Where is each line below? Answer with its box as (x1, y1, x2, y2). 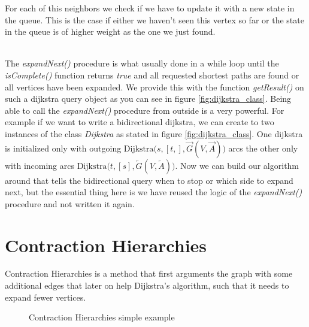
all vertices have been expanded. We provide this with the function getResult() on (5, 80, 304, 93)
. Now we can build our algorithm (175, 159, 299, 171)
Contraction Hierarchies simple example (29, 311, 175, 323)
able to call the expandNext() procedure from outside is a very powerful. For (5, 104, 284, 116)
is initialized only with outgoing (5, 141, 122, 154)
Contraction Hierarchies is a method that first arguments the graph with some (5, 267, 293, 280)
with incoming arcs (5, 159, 75, 171)
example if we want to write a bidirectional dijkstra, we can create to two (5, 116, 274, 128)
